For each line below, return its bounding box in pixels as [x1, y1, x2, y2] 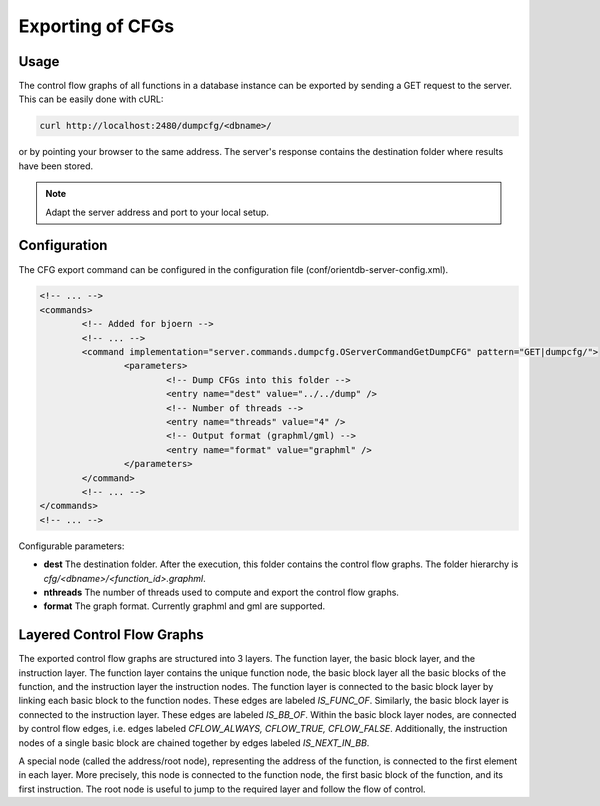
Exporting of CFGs [18, 15, 175, 37]
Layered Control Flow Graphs [18, 626, 204, 644]
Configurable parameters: [18, 540, 125, 552]
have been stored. [18, 160, 94, 172]
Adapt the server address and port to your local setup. [45, 206, 270, 218]
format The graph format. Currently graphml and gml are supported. [43, 600, 326, 612]
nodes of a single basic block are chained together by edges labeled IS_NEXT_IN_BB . [18, 736, 370, 749]
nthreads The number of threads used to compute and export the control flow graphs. [43, 586, 400, 598]
